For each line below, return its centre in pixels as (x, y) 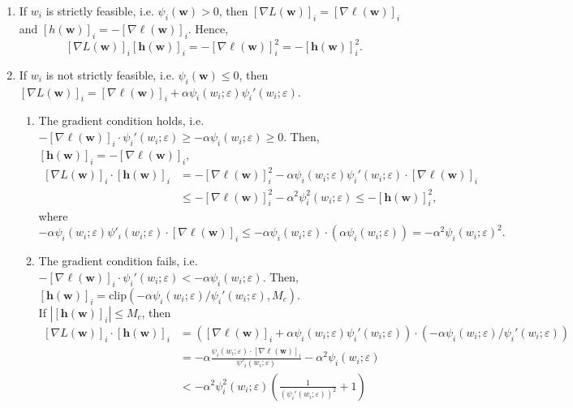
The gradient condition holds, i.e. (121, 120)
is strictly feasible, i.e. (100, 11)
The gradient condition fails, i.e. (118, 261)
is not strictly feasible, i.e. (110, 74)
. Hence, (208, 28)
